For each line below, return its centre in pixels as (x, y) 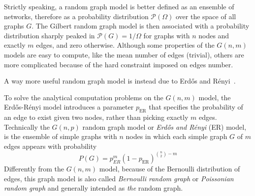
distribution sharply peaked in (49, 35)
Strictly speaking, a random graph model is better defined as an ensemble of (119, 6)
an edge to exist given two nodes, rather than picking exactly (96, 117)
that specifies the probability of (196, 107)
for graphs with (167, 35)
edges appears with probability (50, 146)
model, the (215, 97)
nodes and (214, 35)
